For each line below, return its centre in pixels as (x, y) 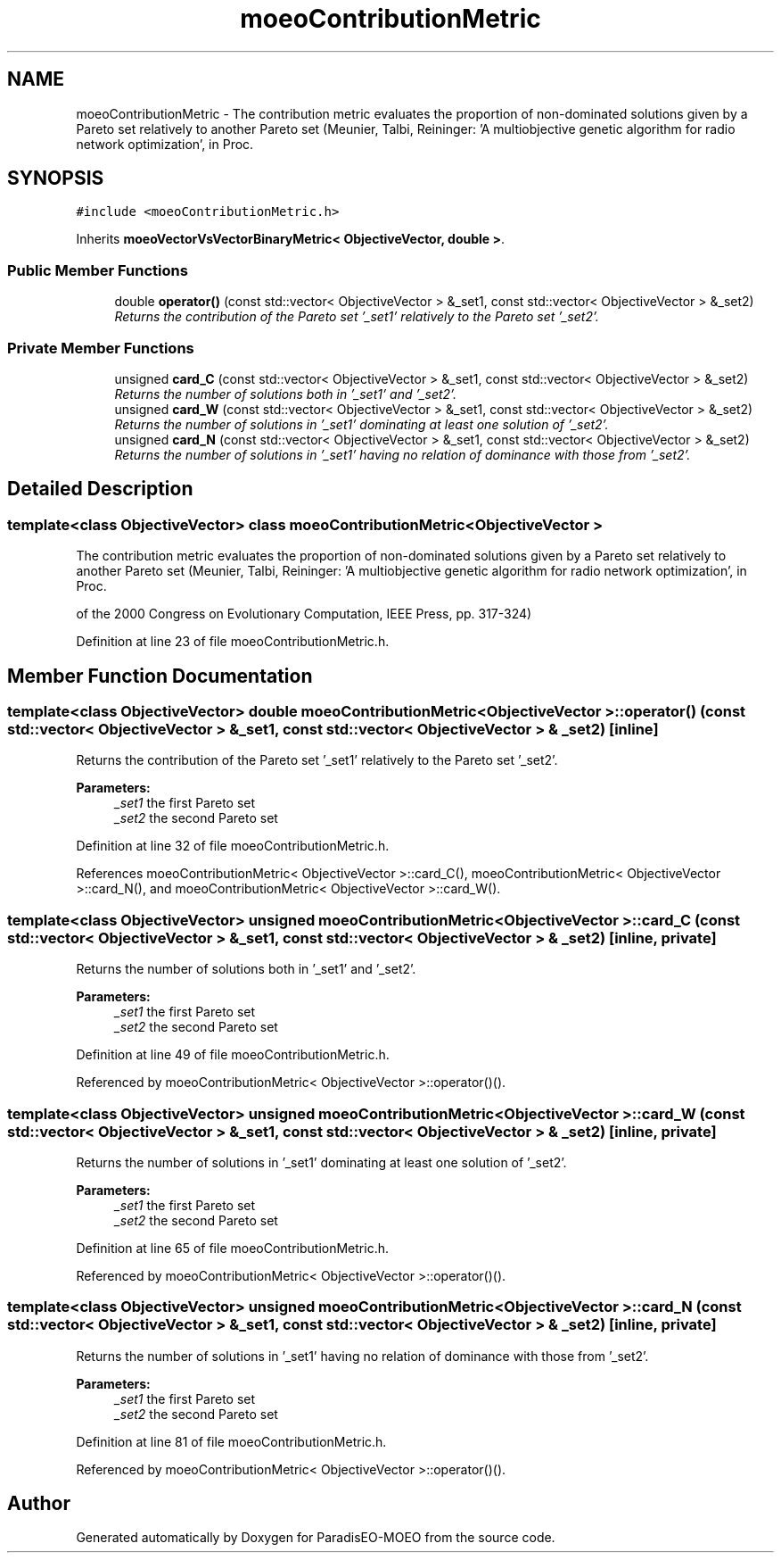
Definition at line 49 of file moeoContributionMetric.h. (233, 1055)
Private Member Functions (101, 348)
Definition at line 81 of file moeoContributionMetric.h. (231, 1441)
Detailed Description (100, 489)
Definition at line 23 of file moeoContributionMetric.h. (233, 642)
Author (39, 1504)
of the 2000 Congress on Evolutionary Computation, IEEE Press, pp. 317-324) (304, 614)
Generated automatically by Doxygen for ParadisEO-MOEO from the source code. (316, 1538)
